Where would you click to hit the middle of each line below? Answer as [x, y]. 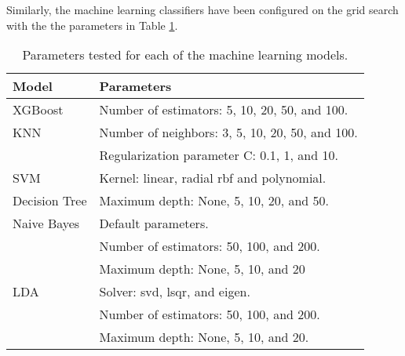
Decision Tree [50, 201]
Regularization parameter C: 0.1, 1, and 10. [219, 155]
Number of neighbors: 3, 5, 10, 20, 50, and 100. [228, 133]
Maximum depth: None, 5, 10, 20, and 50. [214, 201]
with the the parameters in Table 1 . [92, 25]
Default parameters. [154, 223]
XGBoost [38, 110]
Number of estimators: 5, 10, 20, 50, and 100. [224, 110]
